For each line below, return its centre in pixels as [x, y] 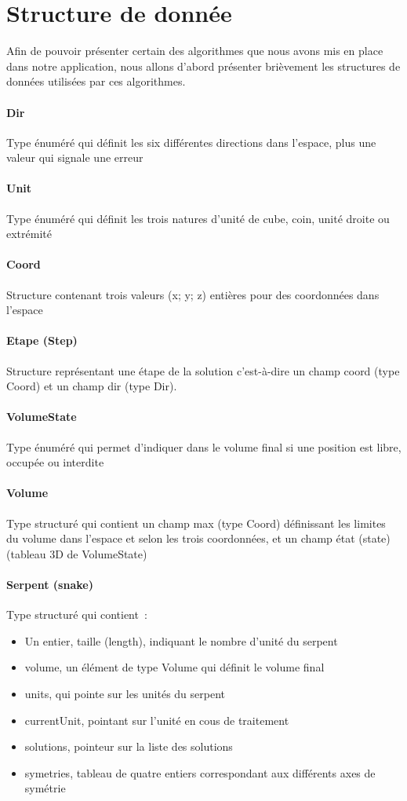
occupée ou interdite [55, 462]
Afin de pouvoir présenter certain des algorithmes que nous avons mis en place [195, 51]
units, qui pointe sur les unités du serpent [125, 693]
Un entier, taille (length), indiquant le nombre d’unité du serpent [181, 640]
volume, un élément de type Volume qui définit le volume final [174, 667]
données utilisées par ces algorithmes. [96, 81]
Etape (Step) [42, 340]
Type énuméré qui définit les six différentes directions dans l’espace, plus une [191, 142]
